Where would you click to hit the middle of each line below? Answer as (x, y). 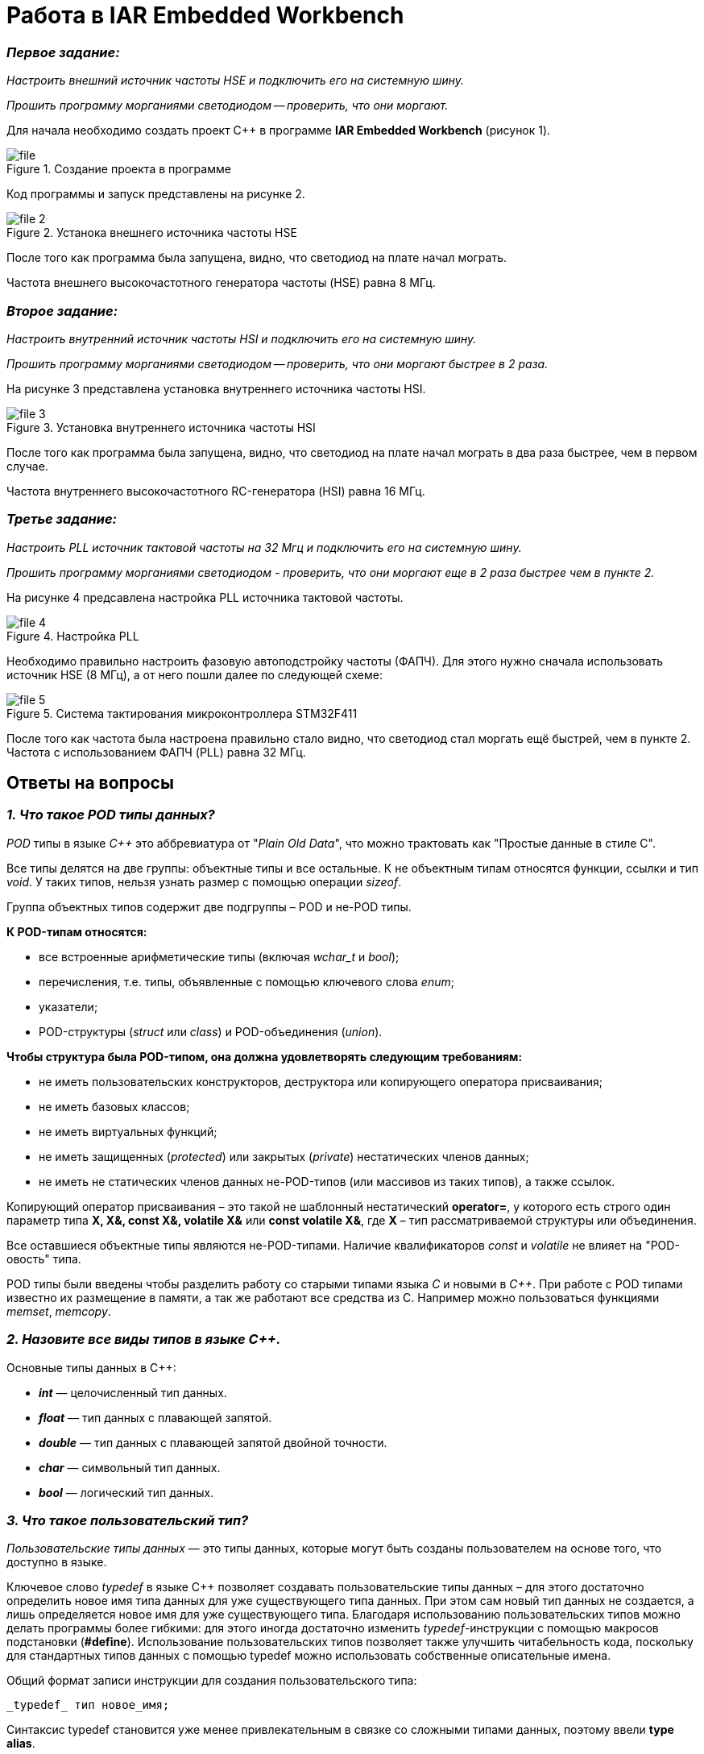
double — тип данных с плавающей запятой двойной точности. (213, 1442)
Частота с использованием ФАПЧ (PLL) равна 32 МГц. (156, 752)
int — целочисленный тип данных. (133, 1392)
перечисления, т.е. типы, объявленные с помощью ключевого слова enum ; (246, 981)
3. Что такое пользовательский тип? (128, 1520)
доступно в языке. (57, 1562)
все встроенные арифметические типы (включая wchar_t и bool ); (219, 956)
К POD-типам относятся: (77, 931)
